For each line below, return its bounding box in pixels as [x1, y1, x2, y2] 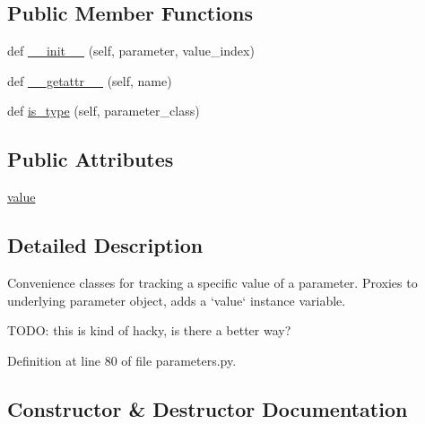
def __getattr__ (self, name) [7, 71, 172, 90]
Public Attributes [7, 145, 174, 173]
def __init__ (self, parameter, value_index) [7, 41, 255, 60]
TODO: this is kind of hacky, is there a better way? [7, 321, 291, 340]
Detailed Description [7, 231, 204, 259]
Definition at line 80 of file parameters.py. [7, 350, 237, 369]
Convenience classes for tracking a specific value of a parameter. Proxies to [7, 273, 418, 291]
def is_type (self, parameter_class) [7, 101, 200, 120]
